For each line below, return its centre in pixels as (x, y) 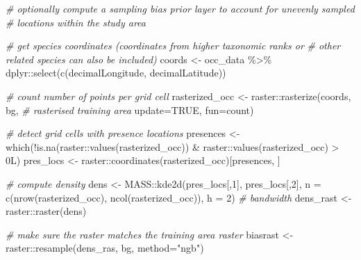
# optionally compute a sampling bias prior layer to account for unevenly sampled (180, 8)
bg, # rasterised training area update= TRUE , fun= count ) (130, 109)
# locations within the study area (76, 22)
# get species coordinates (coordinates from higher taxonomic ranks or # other (173, 46)
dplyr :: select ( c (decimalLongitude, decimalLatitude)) (116, 73)
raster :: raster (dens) (46, 211)
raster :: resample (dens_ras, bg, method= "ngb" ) (105, 248)
